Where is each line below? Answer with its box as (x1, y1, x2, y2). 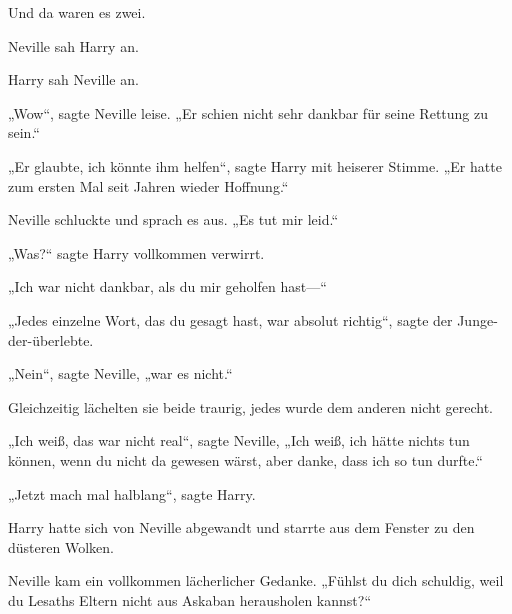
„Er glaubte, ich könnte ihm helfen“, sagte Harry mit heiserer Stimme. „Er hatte (8, 155, 502, 176)
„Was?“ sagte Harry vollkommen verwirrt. (8, 242, 265, 263)
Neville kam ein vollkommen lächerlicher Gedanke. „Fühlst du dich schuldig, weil (8, 570, 504, 591)
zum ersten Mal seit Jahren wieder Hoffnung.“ (8, 175, 289, 196)
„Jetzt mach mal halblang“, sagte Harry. (8, 483, 256, 504)
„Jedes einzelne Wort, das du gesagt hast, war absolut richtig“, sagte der (8, 309, 453, 330)
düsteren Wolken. (8, 536, 114, 557)
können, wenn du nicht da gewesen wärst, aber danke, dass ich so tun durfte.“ (8, 449, 483, 470)
